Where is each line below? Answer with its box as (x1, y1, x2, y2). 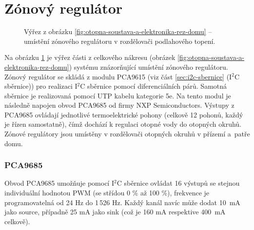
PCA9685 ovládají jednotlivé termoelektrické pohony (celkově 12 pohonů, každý (4, 109, 243, 119)
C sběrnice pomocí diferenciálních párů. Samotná (80, 81, 227, 91)
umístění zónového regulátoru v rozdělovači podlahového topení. (24, 36, 215, 46)
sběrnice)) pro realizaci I (4, 81, 78, 91)
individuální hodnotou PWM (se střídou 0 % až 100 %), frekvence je (4, 188, 210, 198)
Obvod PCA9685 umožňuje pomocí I (4, 178, 114, 188)
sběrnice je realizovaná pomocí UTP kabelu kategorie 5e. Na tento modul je (4, 90, 231, 100)
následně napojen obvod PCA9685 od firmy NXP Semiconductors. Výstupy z (4, 100, 234, 110)
